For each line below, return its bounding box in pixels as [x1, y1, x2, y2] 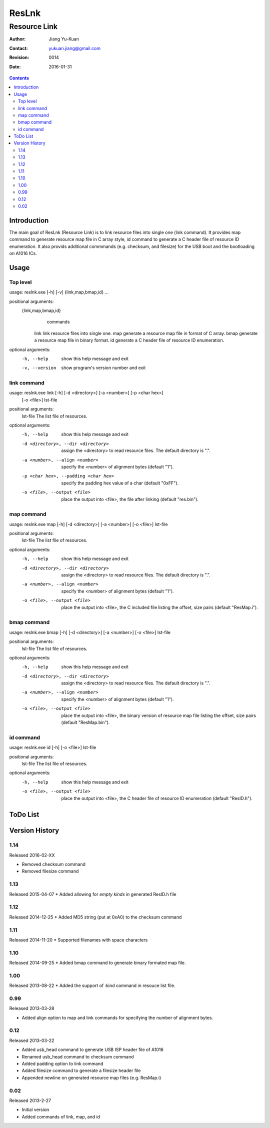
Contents [9, 75, 29, 81]
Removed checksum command [21, 861, 86, 867]
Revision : [9, 54, 29, 60]
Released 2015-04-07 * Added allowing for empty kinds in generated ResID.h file [9, 891, 177, 897]
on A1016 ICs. [9, 250, 37, 256]
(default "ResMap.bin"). [61, 719, 110, 725]
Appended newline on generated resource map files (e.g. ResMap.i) [21, 1074, 161, 1080]
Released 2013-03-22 [9, 1037, 54, 1043]
